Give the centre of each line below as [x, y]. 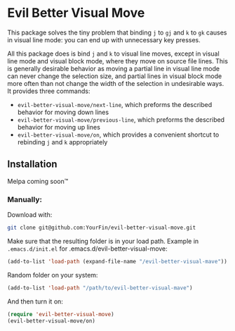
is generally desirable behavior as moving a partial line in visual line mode [113, 68]
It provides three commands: [49, 91]
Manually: [25, 199]
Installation [32, 164]
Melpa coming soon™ [38, 181]
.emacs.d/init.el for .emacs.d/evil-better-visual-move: [88, 249]
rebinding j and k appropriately [62, 142]
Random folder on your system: [53, 275]
